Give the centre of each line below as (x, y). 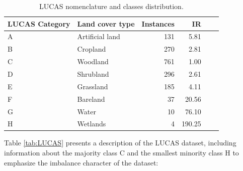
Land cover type (106, 23)
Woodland (93, 61)
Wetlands (92, 124)
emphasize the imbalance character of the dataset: (81, 162)
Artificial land (99, 36)
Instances (158, 23)
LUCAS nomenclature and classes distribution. (111, 6)
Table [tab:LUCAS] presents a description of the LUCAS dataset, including (120, 143)
